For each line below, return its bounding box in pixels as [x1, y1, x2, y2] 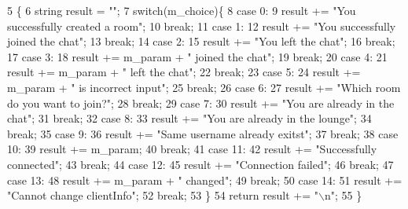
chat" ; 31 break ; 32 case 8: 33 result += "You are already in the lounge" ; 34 [7, 110, 372, 126]
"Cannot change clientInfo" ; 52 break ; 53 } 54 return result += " [7, 187, 318, 203]
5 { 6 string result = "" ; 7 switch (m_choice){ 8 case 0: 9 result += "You [7, 2, 356, 18]
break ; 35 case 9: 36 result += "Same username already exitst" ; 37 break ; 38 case [7, 125, 399, 141]
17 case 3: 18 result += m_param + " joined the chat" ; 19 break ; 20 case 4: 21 [7, 48, 388, 64]
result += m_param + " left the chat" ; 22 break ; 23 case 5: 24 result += [7, 64, 361, 80]
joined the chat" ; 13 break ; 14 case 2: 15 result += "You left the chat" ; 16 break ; [7, 33, 395, 49]
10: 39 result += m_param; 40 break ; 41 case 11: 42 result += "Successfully [7, 141, 377, 157]
